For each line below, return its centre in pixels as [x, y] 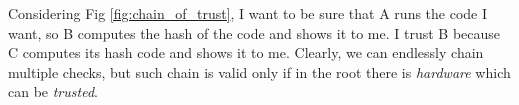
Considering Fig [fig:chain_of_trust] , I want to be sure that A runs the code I [248, 13]
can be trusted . [53, 91]
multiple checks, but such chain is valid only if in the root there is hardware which [259, 71]
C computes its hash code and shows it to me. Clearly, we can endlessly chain [246, 52]
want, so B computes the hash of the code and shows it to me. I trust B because [254, 32]
